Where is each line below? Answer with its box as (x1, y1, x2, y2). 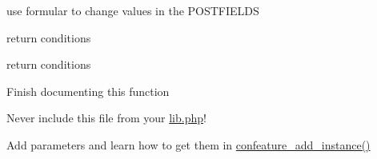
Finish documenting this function (6, 82, 170, 99)
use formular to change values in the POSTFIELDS (6, 2, 259, 18)
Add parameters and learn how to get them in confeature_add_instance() (6, 136, 371, 153)
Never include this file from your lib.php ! (6, 109, 207, 126)
